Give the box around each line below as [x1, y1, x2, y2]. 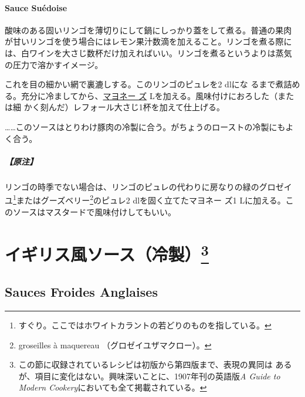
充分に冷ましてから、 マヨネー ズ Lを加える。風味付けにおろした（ [21, 89, 278, 101]
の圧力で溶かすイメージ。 [5, 58, 103, 70]
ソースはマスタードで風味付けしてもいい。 [12, 205, 176, 218]
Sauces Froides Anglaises [5, 283, 158, 301]
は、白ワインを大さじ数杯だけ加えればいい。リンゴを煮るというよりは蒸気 [5, 46, 292, 59]
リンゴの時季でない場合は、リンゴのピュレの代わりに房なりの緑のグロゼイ [5, 180, 292, 192]
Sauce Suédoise [5, 1, 67, 13]
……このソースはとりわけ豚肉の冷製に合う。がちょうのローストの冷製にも [5, 120, 286, 133]
